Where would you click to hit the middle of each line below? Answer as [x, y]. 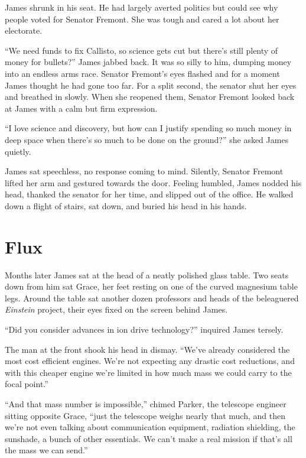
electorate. [24, 30]
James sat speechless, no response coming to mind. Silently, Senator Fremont [144, 171]
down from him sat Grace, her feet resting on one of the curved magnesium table [151, 286]
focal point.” [27, 384]
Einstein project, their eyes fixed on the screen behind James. [116, 309]
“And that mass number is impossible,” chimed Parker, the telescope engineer [146, 403]
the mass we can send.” [46, 450]
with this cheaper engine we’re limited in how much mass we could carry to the [148, 372]
